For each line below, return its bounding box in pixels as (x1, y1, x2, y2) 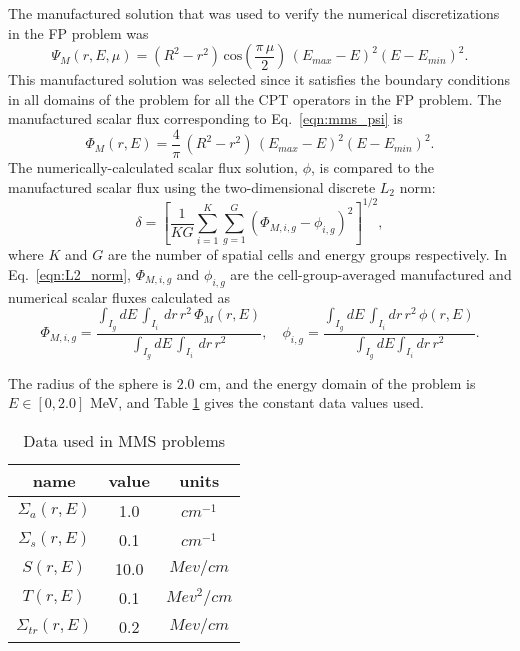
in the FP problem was (8, 22, 149, 43)
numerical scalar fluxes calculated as (8, 286, 230, 307)
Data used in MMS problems (23, 428, 226, 452)
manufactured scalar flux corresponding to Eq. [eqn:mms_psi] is (8, 108, 403, 129)
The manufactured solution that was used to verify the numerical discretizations (8, 3, 500, 23)
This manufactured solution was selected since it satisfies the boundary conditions (8, 69, 511, 90)
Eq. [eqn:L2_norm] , (8, 263, 131, 284)
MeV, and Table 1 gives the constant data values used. (89, 392, 424, 413)
